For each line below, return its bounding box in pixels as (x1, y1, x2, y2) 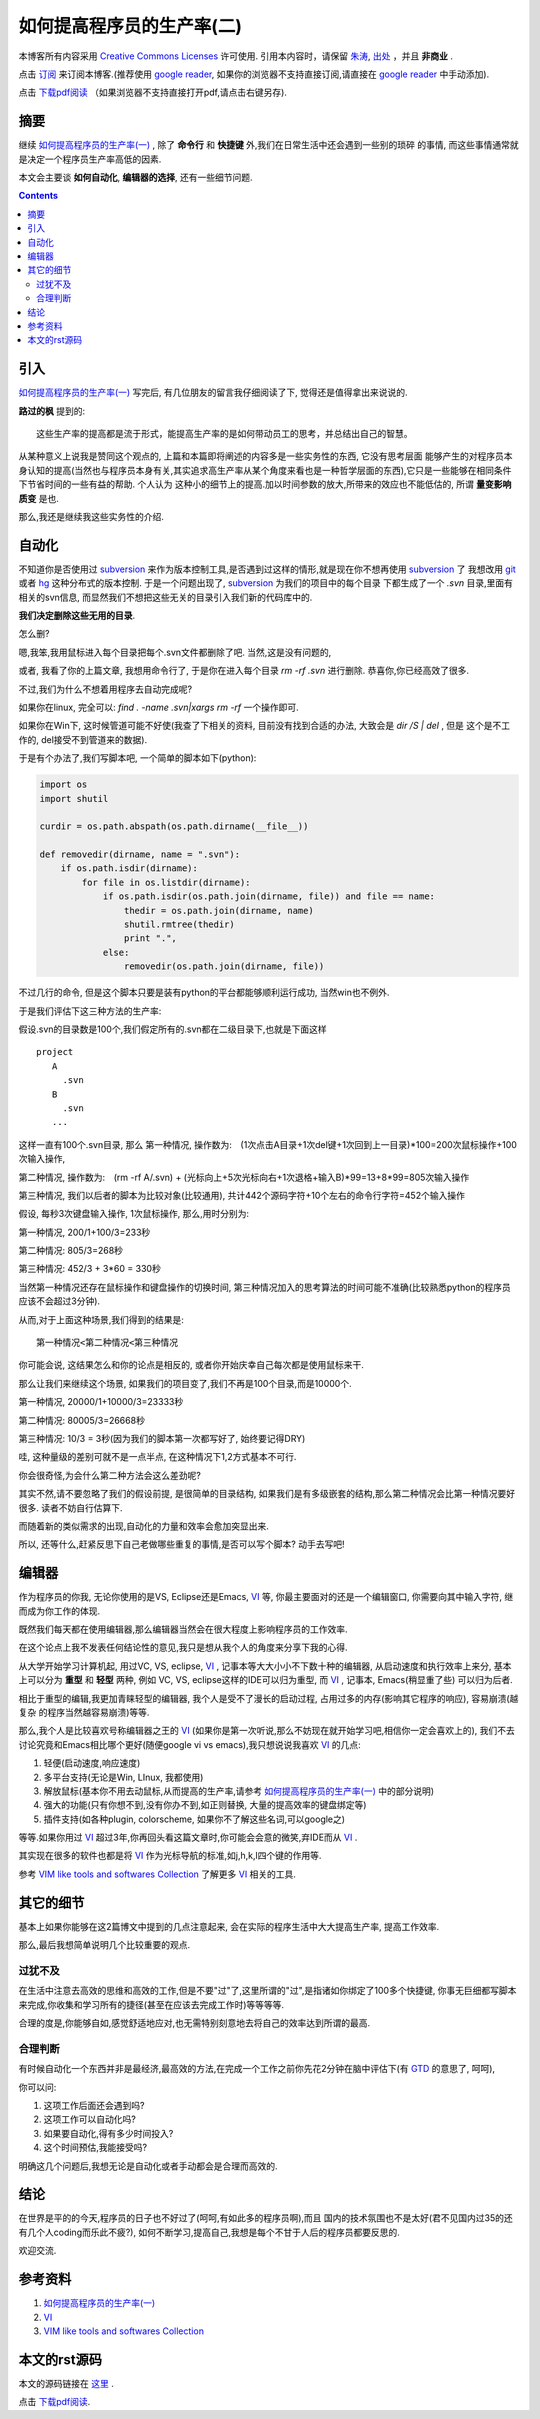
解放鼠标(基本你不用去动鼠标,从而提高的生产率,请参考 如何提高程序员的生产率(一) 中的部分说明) (43, 1785, 435, 1797)
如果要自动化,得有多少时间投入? (43, 2127, 174, 2139)
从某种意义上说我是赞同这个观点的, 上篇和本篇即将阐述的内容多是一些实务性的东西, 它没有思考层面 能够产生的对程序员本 (18, 450, 513, 462)
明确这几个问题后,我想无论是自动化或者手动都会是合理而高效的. (18, 2160, 279, 2172)
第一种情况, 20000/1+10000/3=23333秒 (18, 1396, 184, 1408)
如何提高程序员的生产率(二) (18, 15, 243, 37)
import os (39, 779, 88, 790)
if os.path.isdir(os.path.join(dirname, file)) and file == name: (102, 891, 435, 902)
